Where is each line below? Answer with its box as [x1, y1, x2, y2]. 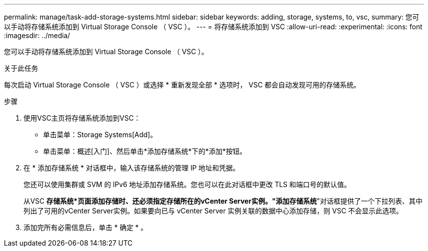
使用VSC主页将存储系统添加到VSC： [23, 114, 141, 122]
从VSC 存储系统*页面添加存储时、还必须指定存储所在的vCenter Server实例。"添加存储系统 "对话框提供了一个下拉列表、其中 [23, 197, 423, 205]
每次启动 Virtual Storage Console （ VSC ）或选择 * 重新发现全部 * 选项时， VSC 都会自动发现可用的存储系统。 [4, 81, 361, 89]
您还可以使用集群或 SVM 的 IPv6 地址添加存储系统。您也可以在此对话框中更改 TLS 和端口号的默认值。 [23, 180, 351, 188]
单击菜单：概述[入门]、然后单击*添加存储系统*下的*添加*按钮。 [43, 147, 247, 155]
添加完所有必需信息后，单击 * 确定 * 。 [23, 223, 148, 231]
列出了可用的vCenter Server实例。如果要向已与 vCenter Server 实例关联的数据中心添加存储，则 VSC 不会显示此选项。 [23, 207, 403, 215]
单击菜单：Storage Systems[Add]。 [43, 130, 157, 139]
